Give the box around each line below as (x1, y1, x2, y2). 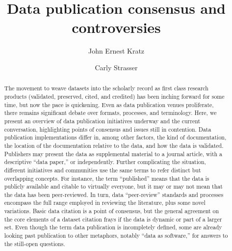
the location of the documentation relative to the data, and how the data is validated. (4, 141, 224, 149)
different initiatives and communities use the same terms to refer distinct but (4, 166, 201, 174)
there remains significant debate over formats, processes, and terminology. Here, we (4, 109, 217, 117)
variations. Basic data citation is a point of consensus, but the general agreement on (4, 207, 219, 215)
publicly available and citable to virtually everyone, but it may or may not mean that (4, 182, 223, 191)
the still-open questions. (4, 239, 65, 248)
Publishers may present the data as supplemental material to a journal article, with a (4, 149, 223, 158)
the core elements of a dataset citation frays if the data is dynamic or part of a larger (4, 215, 222, 223)
